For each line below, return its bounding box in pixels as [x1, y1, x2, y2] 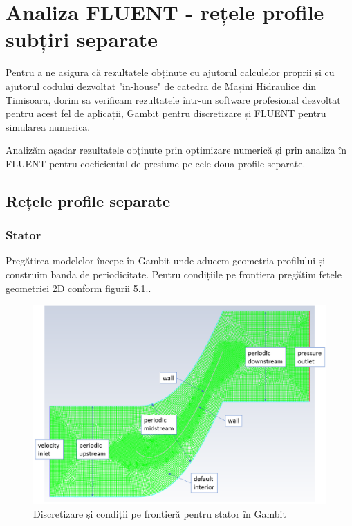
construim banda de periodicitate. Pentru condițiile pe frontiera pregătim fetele [6, 267, 342, 282]
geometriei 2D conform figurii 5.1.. [6, 280, 151, 295]
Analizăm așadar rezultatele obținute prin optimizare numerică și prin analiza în [6, 143, 347, 157]
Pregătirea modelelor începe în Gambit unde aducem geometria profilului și [6, 253, 326, 268]
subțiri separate [6, 25, 158, 53]
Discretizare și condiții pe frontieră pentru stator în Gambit [33, 507, 286, 521]
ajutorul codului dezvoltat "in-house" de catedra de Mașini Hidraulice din [6, 78, 317, 93]
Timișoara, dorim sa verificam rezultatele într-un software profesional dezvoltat [6, 92, 341, 107]
